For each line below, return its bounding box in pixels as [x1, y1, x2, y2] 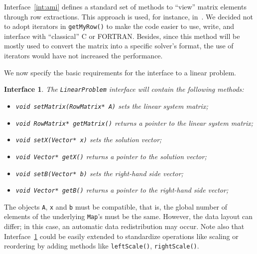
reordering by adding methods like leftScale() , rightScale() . [4, 241, 199, 251]
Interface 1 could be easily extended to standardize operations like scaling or [4, 231, 239, 241]
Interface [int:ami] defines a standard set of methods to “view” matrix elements [4, 1, 247, 11]
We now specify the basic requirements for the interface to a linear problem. [4, 67, 236, 77]
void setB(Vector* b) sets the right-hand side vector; [15, 168, 183, 178]
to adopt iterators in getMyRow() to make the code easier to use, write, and [4, 21, 235, 31]
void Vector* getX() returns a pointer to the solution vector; [15, 151, 207, 161]
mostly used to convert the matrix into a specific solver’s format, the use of [4, 40, 234, 51]
